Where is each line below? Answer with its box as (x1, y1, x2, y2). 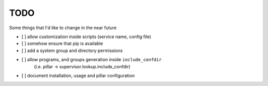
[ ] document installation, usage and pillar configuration (21, 72, 135, 79)
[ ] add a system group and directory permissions (21, 47, 123, 53)
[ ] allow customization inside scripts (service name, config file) (21, 34, 151, 40)
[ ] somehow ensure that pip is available (21, 41, 103, 46)
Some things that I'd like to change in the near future (9, 25, 117, 31)
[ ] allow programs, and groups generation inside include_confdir (21, 57, 162, 63)
